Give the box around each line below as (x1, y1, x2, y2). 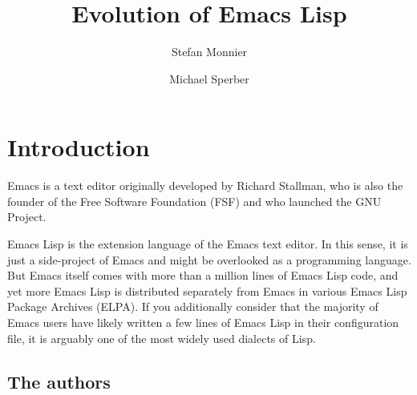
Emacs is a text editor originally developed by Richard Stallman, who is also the (7, 177, 403, 194)
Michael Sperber (169, 70, 249, 87)
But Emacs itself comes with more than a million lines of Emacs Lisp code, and (7, 267, 399, 284)
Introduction (7, 131, 150, 163)
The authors (7, 369, 111, 393)
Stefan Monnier (171, 43, 248, 60)
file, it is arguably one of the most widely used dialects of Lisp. (7, 329, 316, 346)
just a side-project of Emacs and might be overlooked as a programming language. (7, 251, 411, 268)
